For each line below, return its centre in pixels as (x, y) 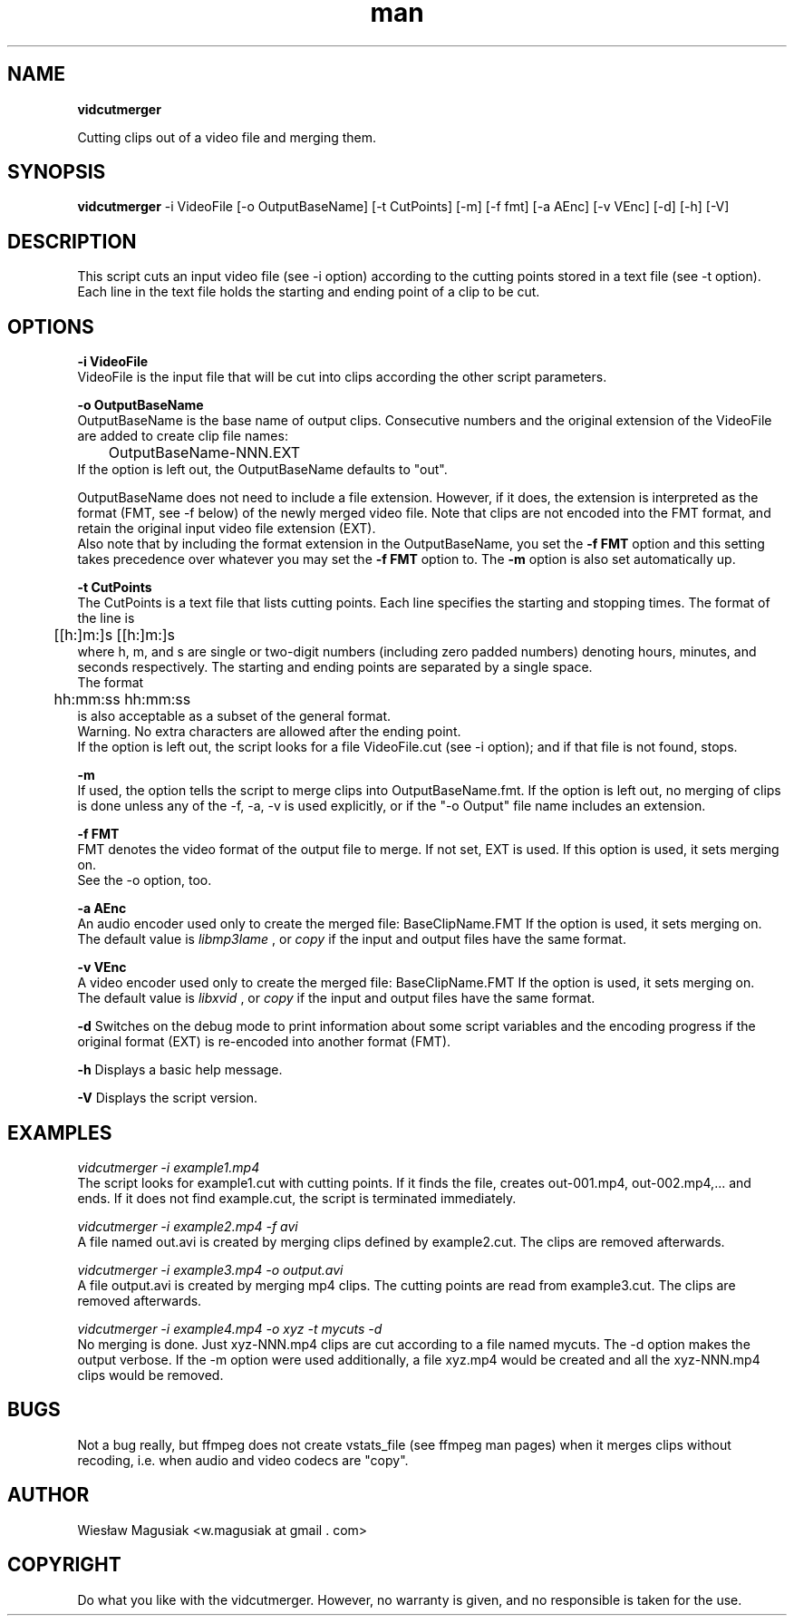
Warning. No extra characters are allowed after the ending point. (269, 732)
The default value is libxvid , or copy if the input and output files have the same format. (336, 998)
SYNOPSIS (57, 172)
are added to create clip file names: (183, 436)
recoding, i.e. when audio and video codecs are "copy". (243, 1460)
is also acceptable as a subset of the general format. (234, 716)
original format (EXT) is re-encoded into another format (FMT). (264, 1042)
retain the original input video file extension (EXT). (227, 529)
